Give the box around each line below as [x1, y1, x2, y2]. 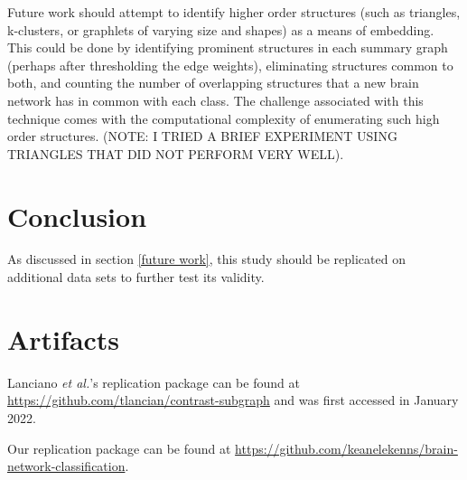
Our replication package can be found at [7, 438, 231, 457]
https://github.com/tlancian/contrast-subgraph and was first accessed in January [7, 391, 459, 409]
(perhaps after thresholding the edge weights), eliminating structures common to [7, 55, 453, 74]
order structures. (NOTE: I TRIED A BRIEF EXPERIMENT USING [7, 127, 397, 146]
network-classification [7, 456, 126, 475]
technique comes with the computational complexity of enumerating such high [7, 108, 440, 127]
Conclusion [7, 197, 147, 234]
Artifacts [7, 320, 120, 357]
